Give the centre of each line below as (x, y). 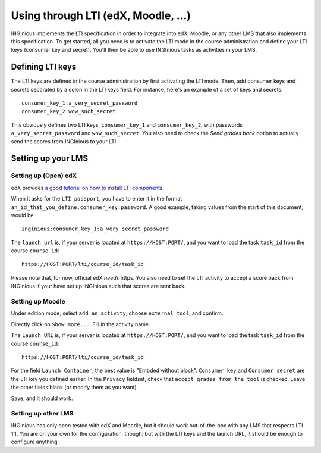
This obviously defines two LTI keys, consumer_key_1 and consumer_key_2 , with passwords (127, 124)
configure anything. (35, 442)
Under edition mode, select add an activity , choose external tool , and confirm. (117, 313)
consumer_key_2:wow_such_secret (69, 111)
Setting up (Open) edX (44, 176)
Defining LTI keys (44, 67)
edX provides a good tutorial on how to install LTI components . (88, 188)
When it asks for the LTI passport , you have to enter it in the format (97, 199)
